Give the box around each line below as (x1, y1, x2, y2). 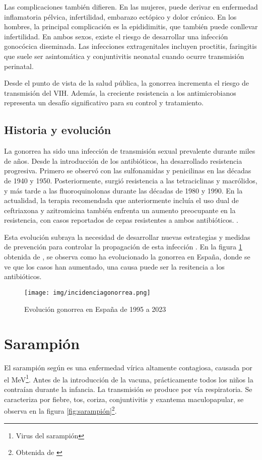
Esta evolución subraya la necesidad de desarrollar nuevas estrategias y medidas (4, 231, 250, 242)
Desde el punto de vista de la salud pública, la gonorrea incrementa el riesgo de (4, 78, 249, 88)
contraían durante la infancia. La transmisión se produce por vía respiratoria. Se (4, 384, 252, 395)
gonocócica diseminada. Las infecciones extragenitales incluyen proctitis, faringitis (4, 41, 257, 51)
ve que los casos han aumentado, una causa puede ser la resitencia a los (4, 261, 225, 272)
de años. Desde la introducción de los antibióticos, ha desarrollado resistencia (4, 155, 242, 166)
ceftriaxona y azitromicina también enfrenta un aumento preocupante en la (4, 205, 236, 215)
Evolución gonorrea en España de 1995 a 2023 (24, 303, 166, 314)
